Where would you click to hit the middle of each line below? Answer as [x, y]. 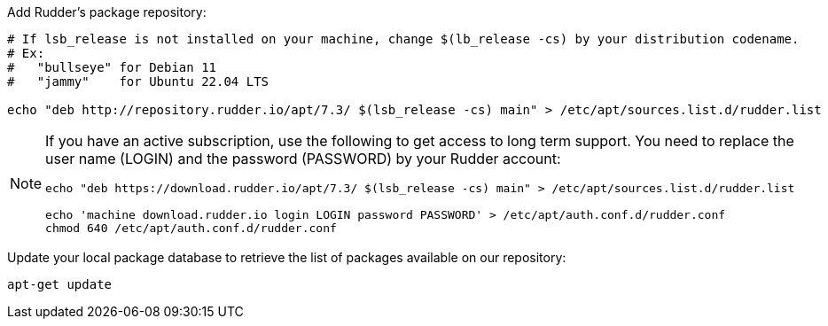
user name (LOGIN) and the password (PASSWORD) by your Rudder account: [303, 159]
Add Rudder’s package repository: [107, 12]
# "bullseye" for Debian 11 [112, 67]
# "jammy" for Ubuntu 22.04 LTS [138, 81]
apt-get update [60, 284]
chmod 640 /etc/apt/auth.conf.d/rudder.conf [191, 228]
